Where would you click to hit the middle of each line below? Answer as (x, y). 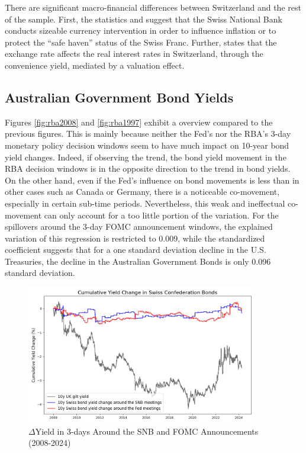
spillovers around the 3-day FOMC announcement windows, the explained (139, 226)
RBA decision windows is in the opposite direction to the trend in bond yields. (148, 168)
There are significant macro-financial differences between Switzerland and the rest (153, 7)
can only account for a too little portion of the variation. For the (161, 215)
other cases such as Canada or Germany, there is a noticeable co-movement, (142, 192)
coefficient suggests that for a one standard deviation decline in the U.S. (136, 250)
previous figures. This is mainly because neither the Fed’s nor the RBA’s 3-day (148, 134)
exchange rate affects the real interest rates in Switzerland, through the (134, 54)
